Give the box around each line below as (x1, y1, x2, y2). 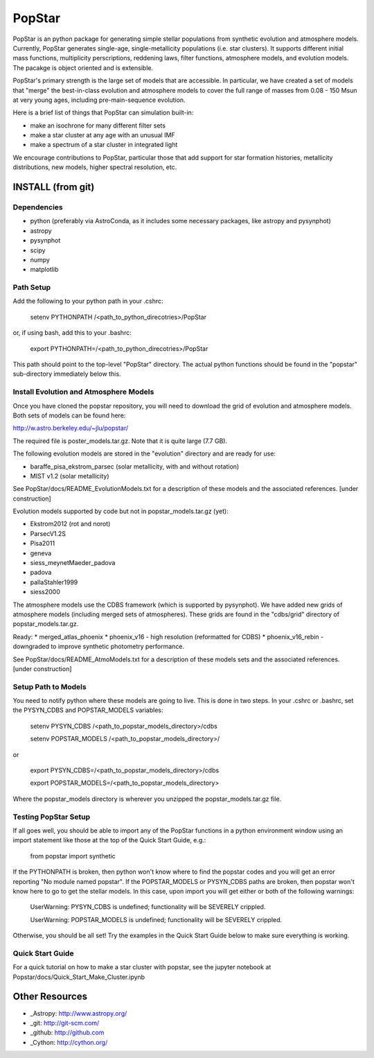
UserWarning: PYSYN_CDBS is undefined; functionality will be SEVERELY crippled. (30, 903, 266, 911)
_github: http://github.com (30, 1028, 105, 1037)
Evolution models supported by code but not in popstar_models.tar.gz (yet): (12, 507, 229, 516)
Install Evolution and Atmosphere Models (12, 387, 154, 397)
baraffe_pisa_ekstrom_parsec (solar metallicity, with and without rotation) (30, 462, 240, 471)
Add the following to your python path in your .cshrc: (12, 297, 163, 305)
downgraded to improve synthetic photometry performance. (12, 642, 185, 651)
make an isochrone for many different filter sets (30, 121, 166, 130)
